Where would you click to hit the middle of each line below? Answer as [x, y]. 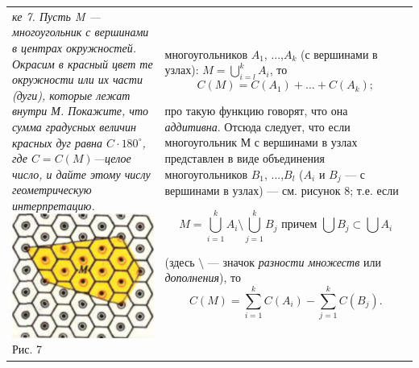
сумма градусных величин [74, 126]
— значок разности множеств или [294, 261]
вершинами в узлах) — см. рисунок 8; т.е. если [282, 190]
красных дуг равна [58, 142]
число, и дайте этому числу [81, 174]
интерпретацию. [54, 205]
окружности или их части [77, 79]
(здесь [180, 261]
